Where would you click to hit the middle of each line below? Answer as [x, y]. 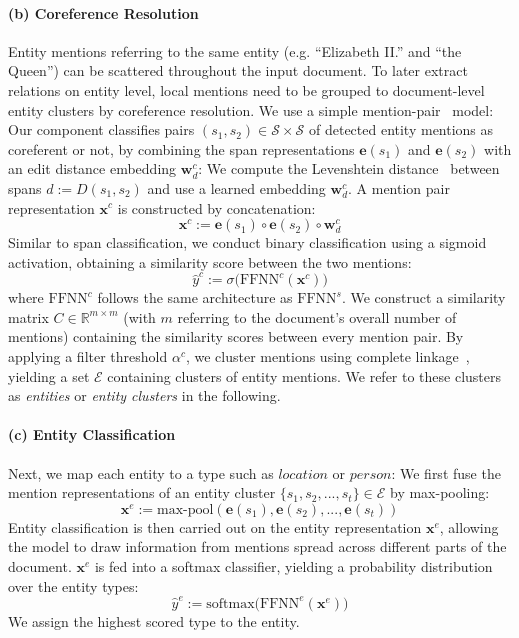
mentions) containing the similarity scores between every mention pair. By [236, 336]
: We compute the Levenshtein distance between [349, 168]
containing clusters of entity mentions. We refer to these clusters [304, 375]
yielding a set [49, 375]
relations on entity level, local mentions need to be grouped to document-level [246, 89]
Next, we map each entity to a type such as [141, 472]
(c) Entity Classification [92, 434]
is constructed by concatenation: [216, 207]
